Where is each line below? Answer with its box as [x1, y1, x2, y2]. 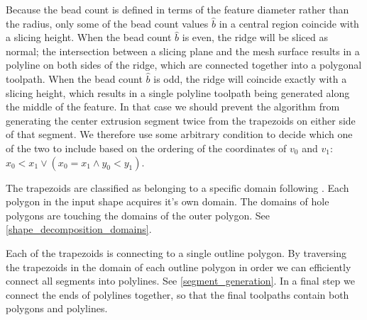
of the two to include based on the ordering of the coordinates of [6, 140, 287, 155]
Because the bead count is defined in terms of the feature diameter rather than [6, 2, 349, 16]
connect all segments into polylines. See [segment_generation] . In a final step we [6, 273, 355, 288]
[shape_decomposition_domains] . [6, 222, 152, 236]
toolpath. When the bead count [6, 71, 143, 86]
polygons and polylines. [6, 301, 108, 316]
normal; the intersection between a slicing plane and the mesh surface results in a [6, 43, 360, 58]
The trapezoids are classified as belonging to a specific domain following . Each [6, 180, 349, 195]
